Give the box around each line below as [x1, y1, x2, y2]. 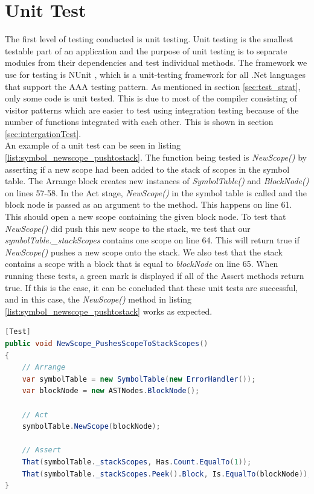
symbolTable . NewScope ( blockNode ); [22, 422, 161, 431]
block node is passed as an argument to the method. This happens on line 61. [5, 198, 292, 211]
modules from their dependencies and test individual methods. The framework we [5, 56, 307, 69]
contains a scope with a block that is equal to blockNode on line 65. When [5, 257, 278, 270]
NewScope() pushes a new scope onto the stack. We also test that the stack [5, 245, 283, 258]
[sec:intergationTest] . [5, 127, 82, 140]
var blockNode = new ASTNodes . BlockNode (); [22, 387, 200, 396]
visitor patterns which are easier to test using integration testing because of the [5, 103, 299, 116]
